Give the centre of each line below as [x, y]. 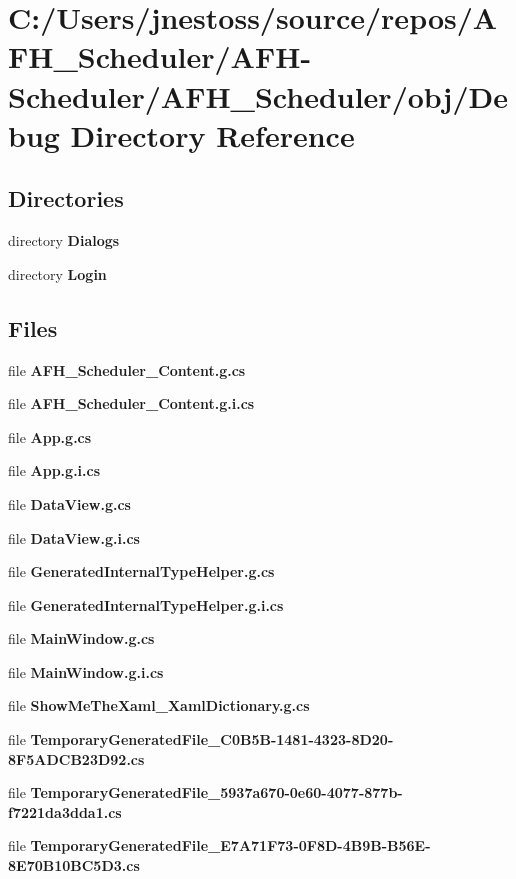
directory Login [57, 273]
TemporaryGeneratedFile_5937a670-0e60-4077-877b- [216, 792]
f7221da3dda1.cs [65, 811]
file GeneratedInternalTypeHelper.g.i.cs [146, 604]
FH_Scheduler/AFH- [160, 56]
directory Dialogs [64, 240]
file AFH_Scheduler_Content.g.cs [127, 369]
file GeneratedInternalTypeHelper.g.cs [141, 571]
